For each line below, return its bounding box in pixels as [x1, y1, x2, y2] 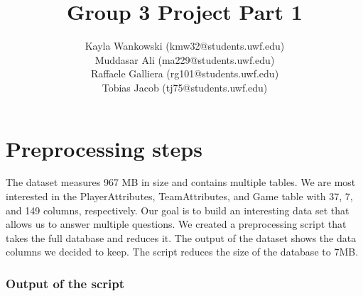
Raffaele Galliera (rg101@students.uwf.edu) [90, 66, 279, 81]
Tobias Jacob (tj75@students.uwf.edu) [102, 80, 268, 94]
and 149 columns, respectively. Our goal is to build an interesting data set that [6, 202, 350, 217]
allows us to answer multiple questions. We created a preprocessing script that [6, 216, 347, 231]
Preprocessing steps [6, 133, 202, 163]
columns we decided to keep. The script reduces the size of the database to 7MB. [6, 244, 359, 259]
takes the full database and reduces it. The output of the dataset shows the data [6, 230, 357, 245]
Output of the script [6, 274, 124, 292]
